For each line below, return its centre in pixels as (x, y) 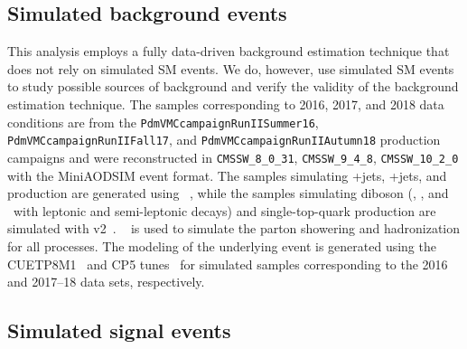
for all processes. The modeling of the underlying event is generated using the (222, 245)
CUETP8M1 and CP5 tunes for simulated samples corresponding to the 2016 (228, 264)
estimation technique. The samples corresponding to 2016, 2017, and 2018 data (226, 104)
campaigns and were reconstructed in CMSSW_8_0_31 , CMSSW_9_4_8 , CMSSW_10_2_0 (233, 157)
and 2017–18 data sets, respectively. (106, 282)
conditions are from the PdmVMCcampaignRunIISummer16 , (163, 122)
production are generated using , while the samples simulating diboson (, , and (228, 193)
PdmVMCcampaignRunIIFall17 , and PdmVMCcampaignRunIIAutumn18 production (224, 140)
